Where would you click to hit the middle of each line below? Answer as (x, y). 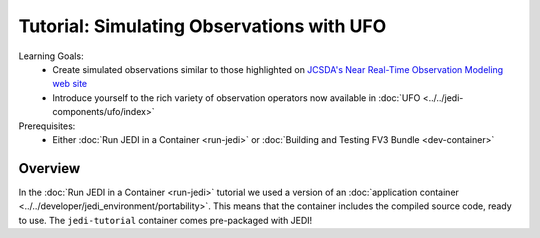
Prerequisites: (47, 126)
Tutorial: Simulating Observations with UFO (202, 26)
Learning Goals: (51, 56)
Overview (49, 168)
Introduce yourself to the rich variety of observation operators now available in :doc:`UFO (236, 97)
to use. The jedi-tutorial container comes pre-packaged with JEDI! (165, 220)
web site (70, 84)
